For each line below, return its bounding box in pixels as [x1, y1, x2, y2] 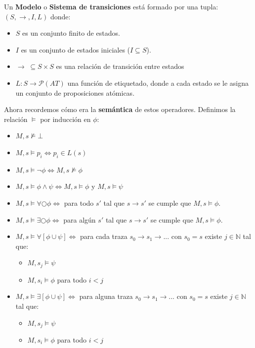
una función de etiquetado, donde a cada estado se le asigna [67, 77, 249, 88]
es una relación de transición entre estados [56, 61, 184, 71]
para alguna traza [79, 291, 133, 301]
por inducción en [40, 114, 91, 124]
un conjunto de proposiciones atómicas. [15, 87, 135, 98]
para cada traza [80, 231, 127, 241]
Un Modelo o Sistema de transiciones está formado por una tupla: [4, 1, 218, 11]
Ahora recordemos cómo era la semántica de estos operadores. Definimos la [4, 104, 236, 115]
